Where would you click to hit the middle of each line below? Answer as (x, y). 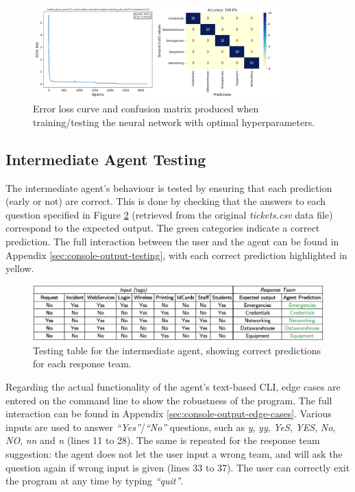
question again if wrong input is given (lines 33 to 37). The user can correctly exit (178, 467)
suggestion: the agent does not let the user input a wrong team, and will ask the (174, 454)
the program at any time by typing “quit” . (95, 481)
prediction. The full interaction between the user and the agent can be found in (172, 241)
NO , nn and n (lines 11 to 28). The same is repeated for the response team (163, 440)
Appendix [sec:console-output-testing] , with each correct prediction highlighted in (176, 255)
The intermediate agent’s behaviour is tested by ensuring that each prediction (169, 187)
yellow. (20, 268)
